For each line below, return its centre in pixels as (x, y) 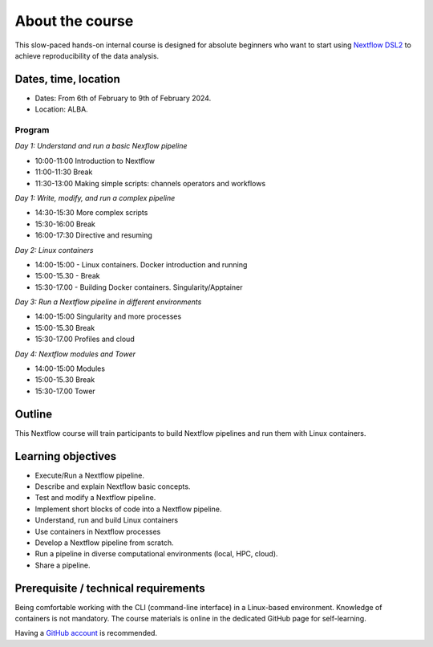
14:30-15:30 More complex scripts (91, 213)
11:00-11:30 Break (64, 172)
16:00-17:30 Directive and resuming (93, 235)
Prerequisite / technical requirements (110, 588)
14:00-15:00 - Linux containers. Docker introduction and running (141, 264)
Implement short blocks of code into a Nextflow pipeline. (128, 509)
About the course (74, 21)
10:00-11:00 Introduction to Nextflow (95, 161)
